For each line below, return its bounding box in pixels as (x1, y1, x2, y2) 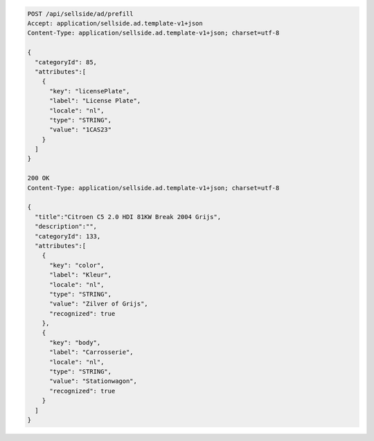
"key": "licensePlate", (49, 87, 130, 95)
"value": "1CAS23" (49, 126, 112, 134)
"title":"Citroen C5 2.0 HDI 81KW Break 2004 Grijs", (35, 213, 222, 220)
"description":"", (35, 223, 97, 231)
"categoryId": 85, (35, 58, 97, 66)
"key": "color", (49, 261, 105, 269)
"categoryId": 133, (35, 232, 101, 240)
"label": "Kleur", (49, 271, 112, 279)
